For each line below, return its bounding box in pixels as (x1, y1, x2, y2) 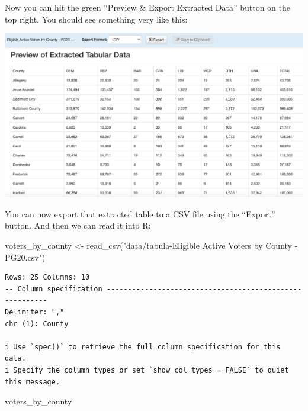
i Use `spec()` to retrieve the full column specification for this (5, 342, 281, 351)
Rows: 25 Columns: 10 (5, 273, 90, 282)
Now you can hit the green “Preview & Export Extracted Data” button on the (5, 1, 291, 13)
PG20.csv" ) (5, 251, 46, 263)
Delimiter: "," (5, 308, 65, 317)
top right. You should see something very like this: (5, 12, 188, 25)
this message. (5, 377, 60, 386)
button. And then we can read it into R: (5, 219, 151, 232)
